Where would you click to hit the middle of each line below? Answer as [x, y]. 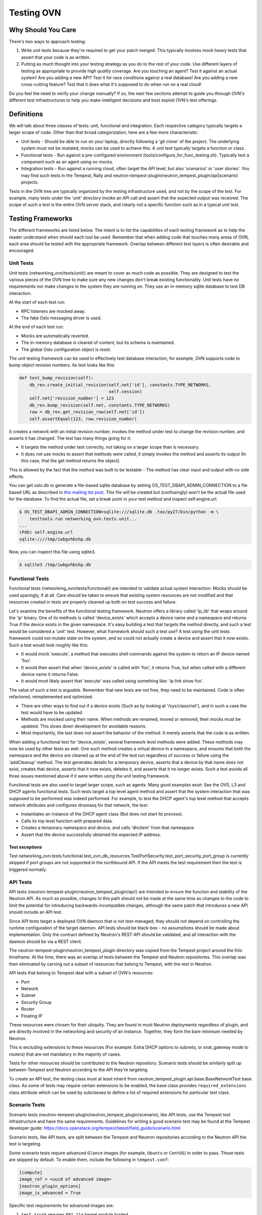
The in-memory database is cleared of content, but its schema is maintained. [98, 343]
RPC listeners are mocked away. [53, 311]
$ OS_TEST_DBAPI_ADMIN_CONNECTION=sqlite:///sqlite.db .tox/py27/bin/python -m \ [119, 512]
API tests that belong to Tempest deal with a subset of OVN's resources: [81, 973]
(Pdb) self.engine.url [46, 532]
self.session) [125, 392]
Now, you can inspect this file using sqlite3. [52, 552]
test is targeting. [25, 1144]
